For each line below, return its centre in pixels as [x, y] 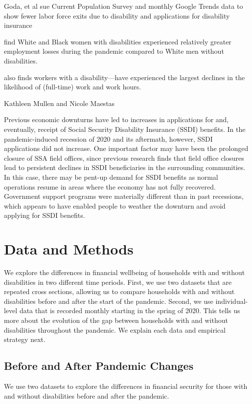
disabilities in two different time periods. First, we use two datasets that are [118, 282]
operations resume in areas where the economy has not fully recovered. [110, 186]
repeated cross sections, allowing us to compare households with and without [119, 291]
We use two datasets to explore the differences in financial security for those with [126, 386]
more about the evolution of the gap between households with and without [116, 320]
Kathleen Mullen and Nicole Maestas [59, 103]
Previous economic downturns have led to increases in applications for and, [116, 119]
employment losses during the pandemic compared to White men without [114, 51]
